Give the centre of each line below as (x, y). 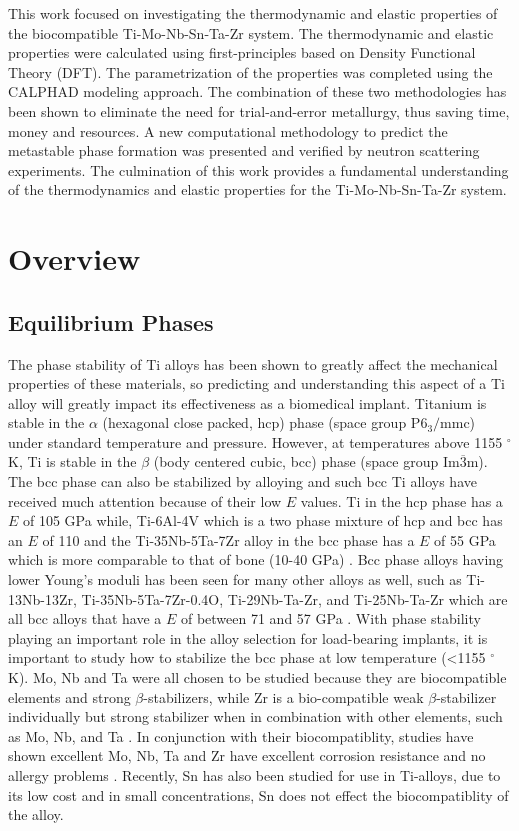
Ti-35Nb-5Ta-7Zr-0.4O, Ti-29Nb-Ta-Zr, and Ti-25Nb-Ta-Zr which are (294, 598)
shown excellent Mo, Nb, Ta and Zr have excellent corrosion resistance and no (247, 755)
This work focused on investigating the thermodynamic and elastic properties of (253, 13)
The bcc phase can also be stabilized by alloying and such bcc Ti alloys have (242, 481)
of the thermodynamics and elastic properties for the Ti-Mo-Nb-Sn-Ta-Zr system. (257, 189)
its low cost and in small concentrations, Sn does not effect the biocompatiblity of (258, 794)
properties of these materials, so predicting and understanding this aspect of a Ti (256, 383)
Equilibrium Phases (111, 321)
